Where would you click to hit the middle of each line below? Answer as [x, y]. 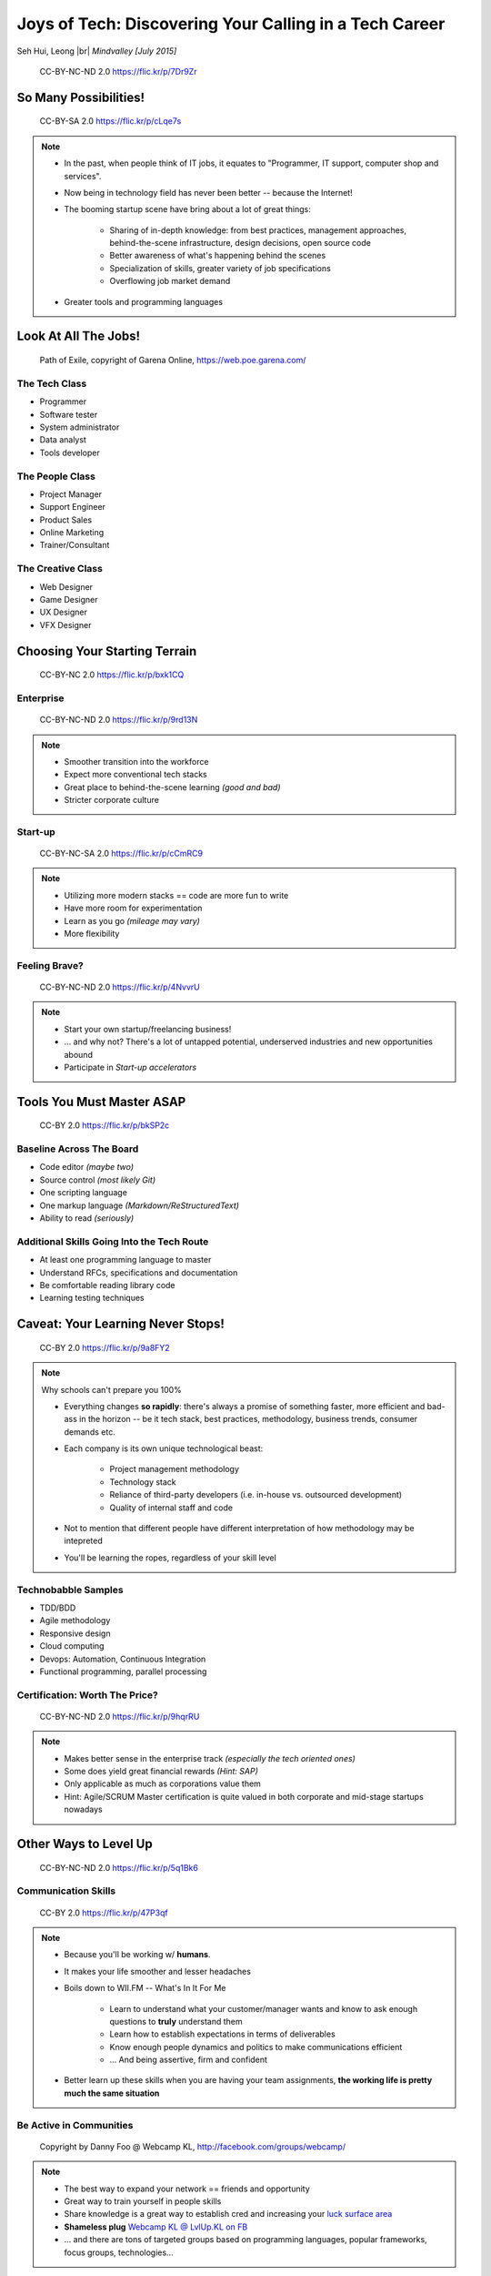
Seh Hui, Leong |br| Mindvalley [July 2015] [97, 51]
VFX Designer [65, 625]
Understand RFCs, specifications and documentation [139, 1272]
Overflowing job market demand [170, 281]
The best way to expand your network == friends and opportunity [187, 2189]
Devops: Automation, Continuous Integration [123, 1659]
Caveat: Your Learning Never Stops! [120, 1324]
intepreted [84, 1541]
